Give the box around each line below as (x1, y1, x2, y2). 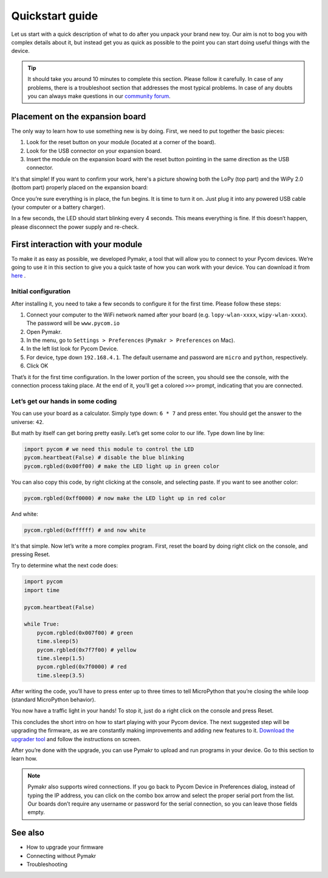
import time (24, 587, 60, 593)
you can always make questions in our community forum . (27, 92, 171, 100)
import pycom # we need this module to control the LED (24, 445, 194, 453)
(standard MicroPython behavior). (11, 696, 96, 703)
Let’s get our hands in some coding (11, 397, 117, 405)
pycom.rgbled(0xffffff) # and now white (24, 526, 146, 534)
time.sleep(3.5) (36, 672, 85, 678)
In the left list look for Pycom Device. (26, 345, 118, 352)
